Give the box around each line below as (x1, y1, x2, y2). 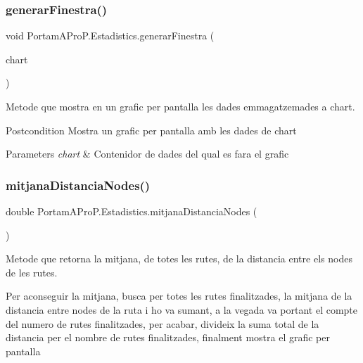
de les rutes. (6, 265, 58, 279)
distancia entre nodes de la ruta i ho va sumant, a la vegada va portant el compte (6, 302, 358, 317)
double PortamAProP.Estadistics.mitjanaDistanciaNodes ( (6, 204, 257, 218)
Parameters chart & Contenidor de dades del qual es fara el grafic (6, 146, 289, 161)
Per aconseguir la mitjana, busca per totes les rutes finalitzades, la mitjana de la (6, 288, 352, 303)
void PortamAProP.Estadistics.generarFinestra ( (6, 28, 215, 43)
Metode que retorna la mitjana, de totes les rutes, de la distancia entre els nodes (6, 251, 352, 266)
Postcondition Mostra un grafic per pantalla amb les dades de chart (6, 122, 297, 137)
